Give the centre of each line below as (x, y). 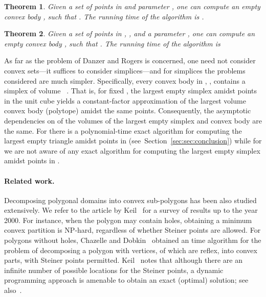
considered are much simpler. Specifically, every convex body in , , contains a (125, 80)
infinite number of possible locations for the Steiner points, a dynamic (114, 270)
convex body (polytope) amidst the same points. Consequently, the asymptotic (128, 110)
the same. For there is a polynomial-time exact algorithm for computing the (123, 130)
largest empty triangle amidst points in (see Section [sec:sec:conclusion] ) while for (133, 141)
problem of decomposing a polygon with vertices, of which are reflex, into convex (131, 250)
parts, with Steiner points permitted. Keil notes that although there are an (123, 260)
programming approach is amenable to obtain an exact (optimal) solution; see (126, 280)
